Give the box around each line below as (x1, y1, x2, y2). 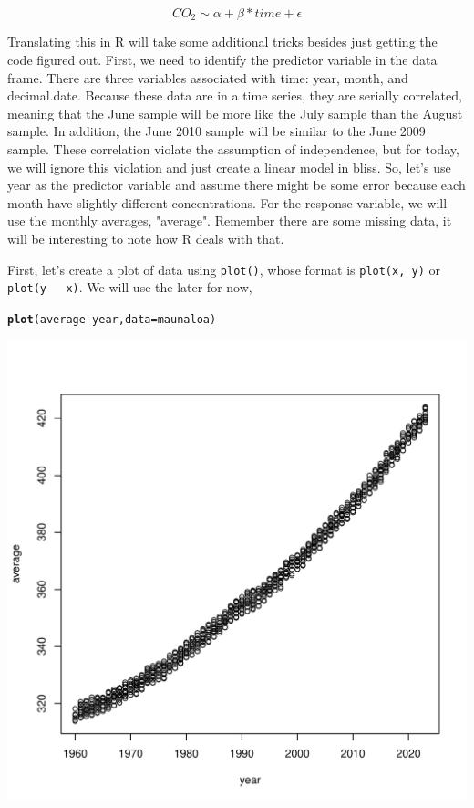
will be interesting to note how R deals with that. (7, 228, 284, 247)
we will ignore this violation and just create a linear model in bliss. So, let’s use (7, 157, 451, 176)
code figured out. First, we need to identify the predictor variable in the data (7, 50, 438, 69)
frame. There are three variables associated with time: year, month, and (7, 68, 408, 87)
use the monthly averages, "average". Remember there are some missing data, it (7, 211, 452, 230)
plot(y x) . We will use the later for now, (7, 278, 252, 297)
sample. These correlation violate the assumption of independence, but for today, (7, 140, 459, 159)
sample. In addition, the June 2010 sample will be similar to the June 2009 (7, 121, 426, 141)
